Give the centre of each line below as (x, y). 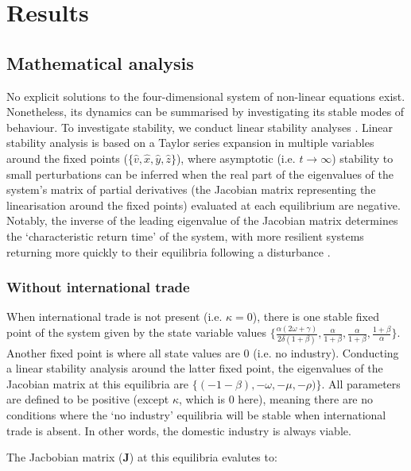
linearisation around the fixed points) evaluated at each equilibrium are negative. (204, 205)
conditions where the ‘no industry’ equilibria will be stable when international (196, 414)
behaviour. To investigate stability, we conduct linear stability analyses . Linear (200, 127)
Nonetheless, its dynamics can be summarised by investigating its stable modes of (205, 112)
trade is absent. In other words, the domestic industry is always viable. (179, 430)
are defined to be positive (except (88, 399)
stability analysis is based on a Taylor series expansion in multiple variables (190, 143)
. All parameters (361, 383)
